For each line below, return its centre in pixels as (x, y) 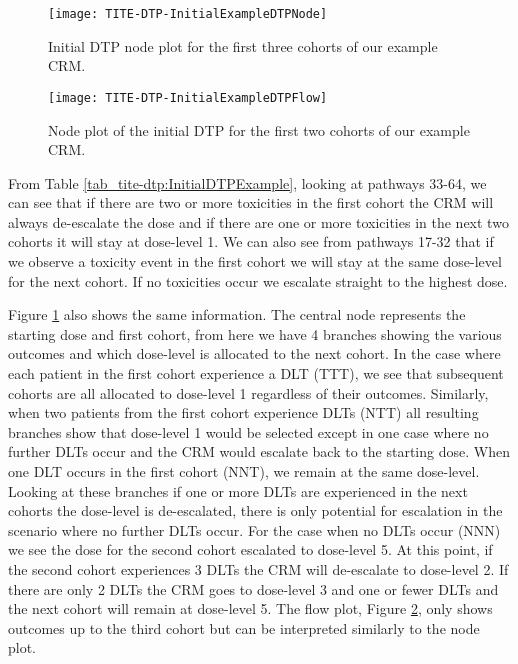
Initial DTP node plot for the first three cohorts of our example (243, 45)
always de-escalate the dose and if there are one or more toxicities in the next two (258, 221)
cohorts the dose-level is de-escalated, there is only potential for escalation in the (255, 510)
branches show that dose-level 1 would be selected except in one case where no (248, 431)
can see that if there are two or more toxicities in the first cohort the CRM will (251, 202)
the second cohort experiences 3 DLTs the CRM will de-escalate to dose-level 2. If (258, 568)
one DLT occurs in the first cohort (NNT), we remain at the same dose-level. (244, 471)
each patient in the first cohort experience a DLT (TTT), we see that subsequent (256, 373)
